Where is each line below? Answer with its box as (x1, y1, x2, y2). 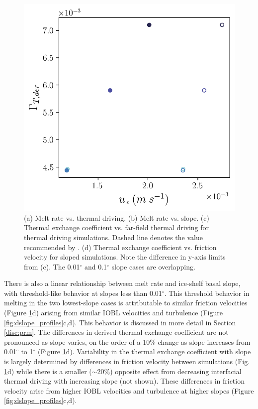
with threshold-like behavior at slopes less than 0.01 (4, 287, 162, 298)
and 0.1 (84, 261, 107, 272)
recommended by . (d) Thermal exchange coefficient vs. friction (24, 242, 217, 252)
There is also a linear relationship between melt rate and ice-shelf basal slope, (4, 278, 241, 288)
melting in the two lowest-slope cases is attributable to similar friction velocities (4, 297, 248, 308)
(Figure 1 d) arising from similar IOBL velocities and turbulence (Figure (4, 307, 223, 318)
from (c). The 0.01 (24, 261, 80, 272)
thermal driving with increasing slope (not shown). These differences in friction (4, 376, 245, 386)
